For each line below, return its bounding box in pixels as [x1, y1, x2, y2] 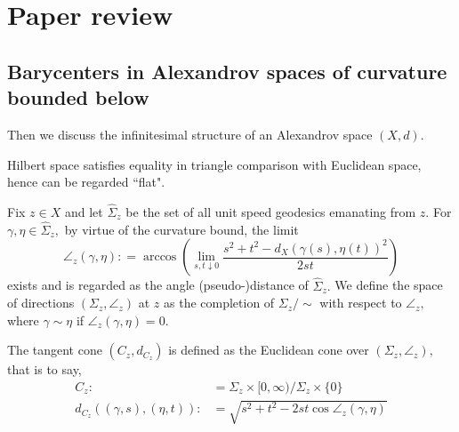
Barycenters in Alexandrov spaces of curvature [7, 57, 447, 84]
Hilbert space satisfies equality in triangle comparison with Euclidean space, [7, 155, 422, 173]
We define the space [334, 276, 443, 294]
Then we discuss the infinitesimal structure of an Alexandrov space [7, 124, 373, 143]
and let [64, 202, 103, 220]
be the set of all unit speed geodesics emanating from [125, 202, 416, 220]
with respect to [319, 293, 402, 312]
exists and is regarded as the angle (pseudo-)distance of [7, 276, 309, 294]
